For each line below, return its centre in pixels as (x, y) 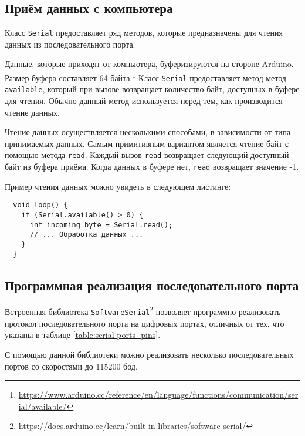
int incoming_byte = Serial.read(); (101, 225)
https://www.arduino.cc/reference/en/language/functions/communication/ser (158, 395)
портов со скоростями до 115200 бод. (71, 366)
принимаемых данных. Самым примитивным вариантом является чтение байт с (147, 143)
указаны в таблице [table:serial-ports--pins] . (83, 335)
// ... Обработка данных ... (87, 235)
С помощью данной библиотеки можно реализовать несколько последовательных (149, 354)
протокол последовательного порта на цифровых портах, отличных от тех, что (145, 323)
